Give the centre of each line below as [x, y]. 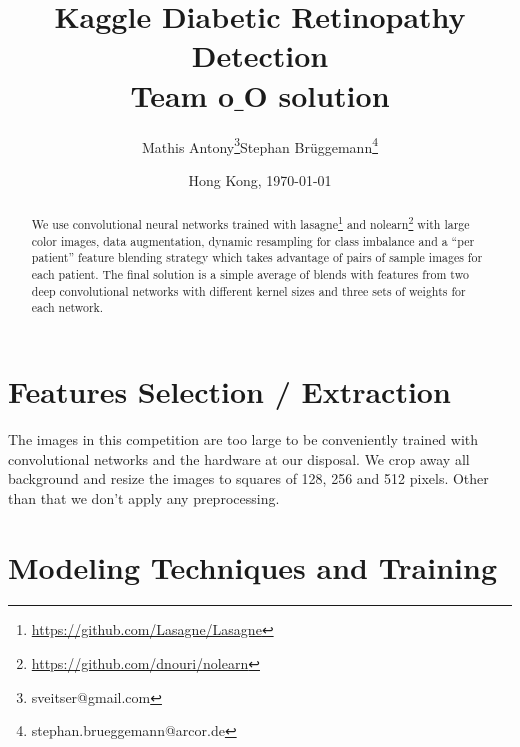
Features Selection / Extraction [229, 391]
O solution [316, 94]
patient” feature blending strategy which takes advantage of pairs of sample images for [257, 257]
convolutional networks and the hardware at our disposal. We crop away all [239, 458]
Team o [182, 94]
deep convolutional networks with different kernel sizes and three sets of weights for [248, 290]
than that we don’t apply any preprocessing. [144, 497]
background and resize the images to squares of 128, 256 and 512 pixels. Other [248, 478]
